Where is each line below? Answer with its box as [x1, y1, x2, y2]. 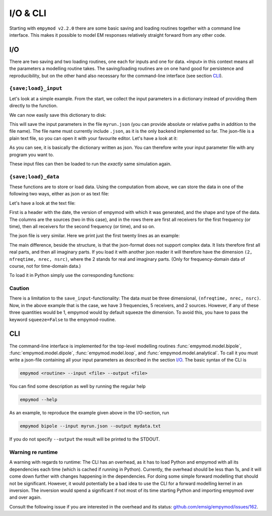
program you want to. [9, 152, 54, 158]
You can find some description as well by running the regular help [9, 383, 146, 390]
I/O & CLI [9, 8, 46, 19]
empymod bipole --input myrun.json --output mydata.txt [20, 423, 161, 429]
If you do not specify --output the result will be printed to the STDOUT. [9, 436, 160, 443]
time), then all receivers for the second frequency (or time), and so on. [9, 223, 156, 229]
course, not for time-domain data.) [9, 263, 81, 269]
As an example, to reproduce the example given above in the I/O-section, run [9, 410, 170, 416]
